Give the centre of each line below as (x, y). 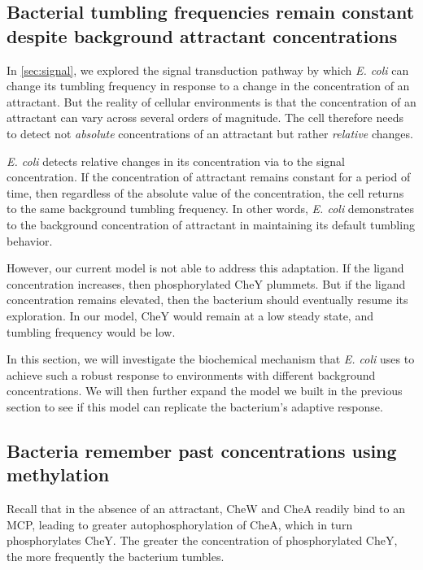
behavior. (30, 240)
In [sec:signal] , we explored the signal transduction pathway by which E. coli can (208, 70)
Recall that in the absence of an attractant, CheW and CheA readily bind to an (206, 509)
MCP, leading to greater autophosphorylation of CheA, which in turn (180, 524)
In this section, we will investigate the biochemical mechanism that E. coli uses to (211, 359)
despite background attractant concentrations (202, 35)
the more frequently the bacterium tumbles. (116, 556)
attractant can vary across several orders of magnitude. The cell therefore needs (205, 117)
